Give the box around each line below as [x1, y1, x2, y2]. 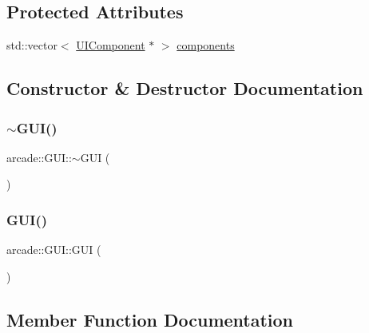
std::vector [6, 37, 58, 54]
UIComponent [76, 37, 145, 54]
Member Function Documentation [6, 307, 294, 331]
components [177, 37, 235, 54]
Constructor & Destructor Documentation [6, 76, 363, 101]
